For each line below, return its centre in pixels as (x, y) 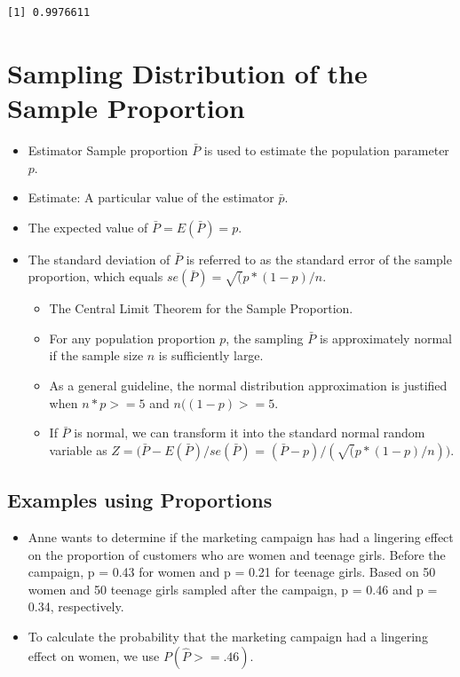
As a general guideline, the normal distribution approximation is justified (248, 386)
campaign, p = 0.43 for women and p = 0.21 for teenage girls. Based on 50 (232, 572)
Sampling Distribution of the (187, 72)
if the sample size (96, 355)
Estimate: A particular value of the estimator (151, 197)
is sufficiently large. (211, 355)
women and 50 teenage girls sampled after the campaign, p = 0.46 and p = (233, 589)
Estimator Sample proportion (108, 150)
